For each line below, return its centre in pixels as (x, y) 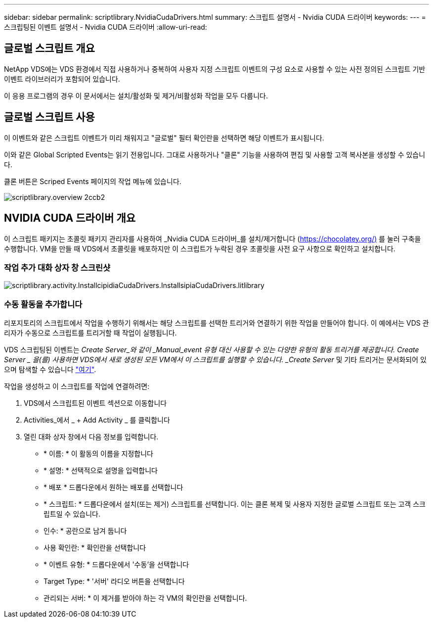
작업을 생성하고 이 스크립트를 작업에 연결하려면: (77, 386)
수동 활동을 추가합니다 (43, 304)
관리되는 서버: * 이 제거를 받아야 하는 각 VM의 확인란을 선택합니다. (145, 598)
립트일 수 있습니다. (72, 514)
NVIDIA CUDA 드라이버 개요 (70, 218)
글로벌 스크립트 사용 (49, 117)
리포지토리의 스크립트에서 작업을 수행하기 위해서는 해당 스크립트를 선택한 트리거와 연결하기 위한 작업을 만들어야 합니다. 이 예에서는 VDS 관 (216, 323)
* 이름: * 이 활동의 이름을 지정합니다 (99, 454)
